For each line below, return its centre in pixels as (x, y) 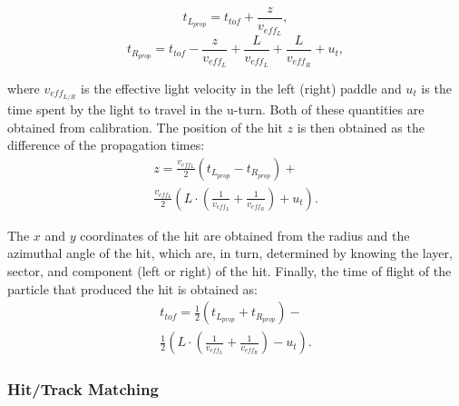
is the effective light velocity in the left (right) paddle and (241, 88)
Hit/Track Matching (83, 389)
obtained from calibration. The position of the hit (145, 127)
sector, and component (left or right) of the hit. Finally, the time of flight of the (229, 270)
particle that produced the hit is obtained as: (132, 288)
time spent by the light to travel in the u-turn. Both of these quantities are (216, 109)
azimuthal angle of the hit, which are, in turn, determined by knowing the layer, (230, 253)
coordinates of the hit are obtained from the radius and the (245, 235)
